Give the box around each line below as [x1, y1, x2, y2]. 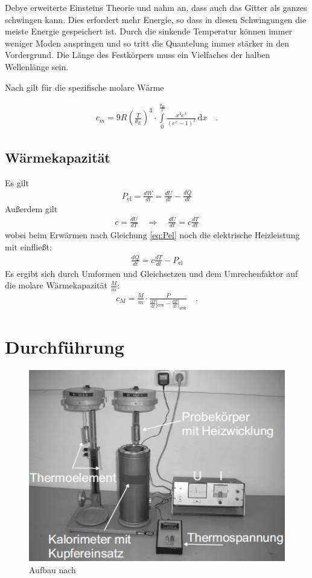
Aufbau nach [29, 563, 76, 576]
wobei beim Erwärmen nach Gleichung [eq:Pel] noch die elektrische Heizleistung [5, 229, 300, 241]
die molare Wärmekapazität [5, 279, 108, 291]
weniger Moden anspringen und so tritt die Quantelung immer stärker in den [5, 36, 290, 49]
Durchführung [5, 334, 124, 359]
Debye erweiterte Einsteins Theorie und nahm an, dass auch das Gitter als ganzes [5, 1, 307, 13]
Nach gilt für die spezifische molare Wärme [5, 80, 164, 93]
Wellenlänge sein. [5, 60, 69, 73]
